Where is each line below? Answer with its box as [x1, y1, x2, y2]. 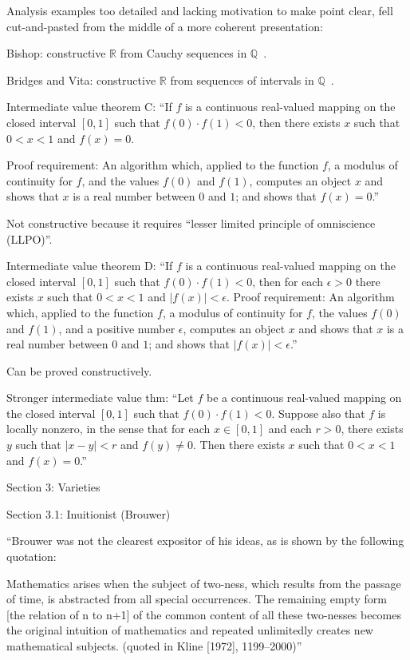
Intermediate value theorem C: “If [6, 98, 172, 115]
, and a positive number [58, 320, 175, 336]
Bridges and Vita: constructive [6, 71, 156, 88]
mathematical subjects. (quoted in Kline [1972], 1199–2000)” [6, 638, 302, 654]
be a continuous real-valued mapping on [207, 389, 402, 406]
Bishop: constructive [6, 45, 106, 62]
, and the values [81, 172, 160, 189]
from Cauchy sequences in [120, 45, 247, 62]
